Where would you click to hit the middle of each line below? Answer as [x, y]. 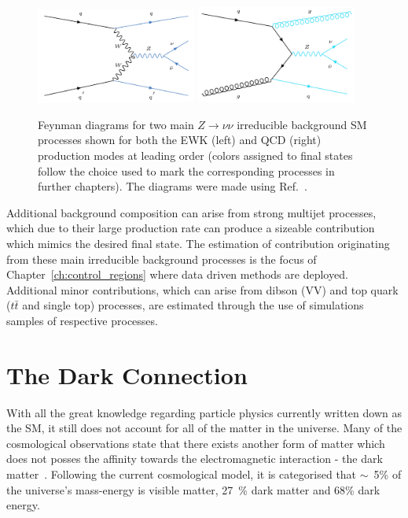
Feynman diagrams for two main [116, 124]
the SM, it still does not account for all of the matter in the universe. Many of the [204, 428]
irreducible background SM [302, 124]
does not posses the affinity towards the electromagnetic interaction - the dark [195, 459]
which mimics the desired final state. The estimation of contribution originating [198, 243]
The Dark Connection [127, 374]
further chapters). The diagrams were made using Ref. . [173, 186]
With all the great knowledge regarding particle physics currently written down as [204, 412]
